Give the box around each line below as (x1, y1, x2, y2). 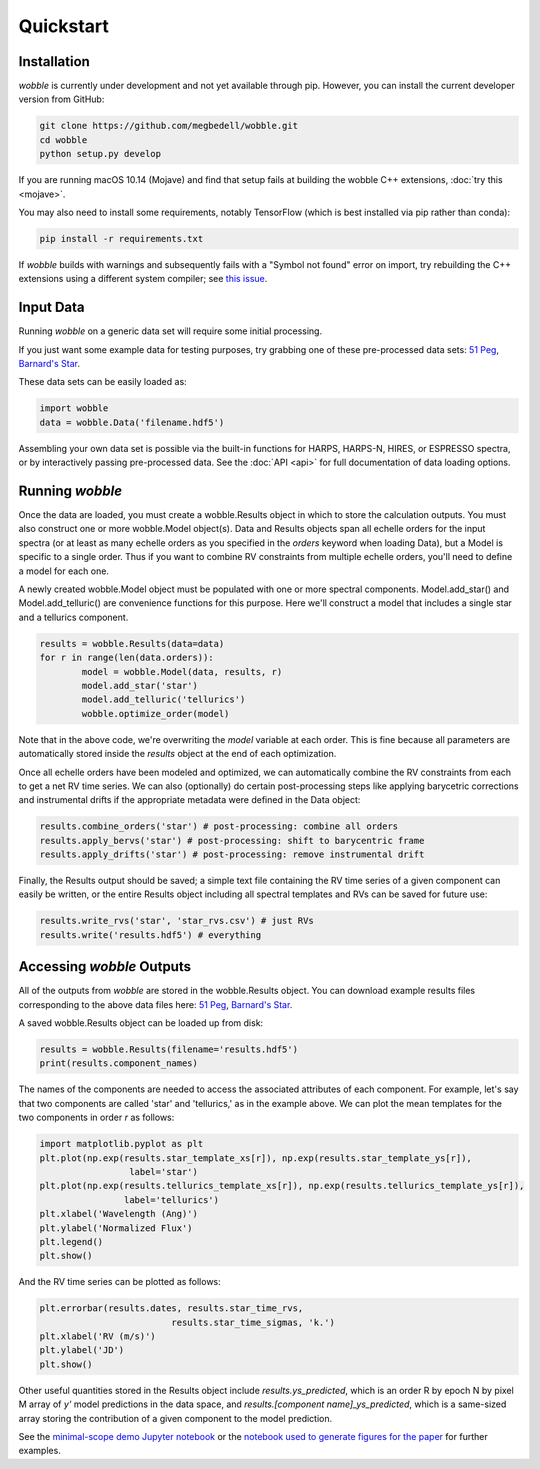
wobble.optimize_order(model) (81, 708, 230, 719)
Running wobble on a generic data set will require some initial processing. (18, 325, 323, 337)
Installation (18, 53, 90, 70)
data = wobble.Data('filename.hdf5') (39, 416, 225, 428)
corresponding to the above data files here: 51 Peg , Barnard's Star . (18, 998, 293, 1010)
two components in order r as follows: (18, 1111, 175, 1124)
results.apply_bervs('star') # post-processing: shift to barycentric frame (39, 835, 425, 846)
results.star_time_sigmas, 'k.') (171, 1316, 335, 1328)
